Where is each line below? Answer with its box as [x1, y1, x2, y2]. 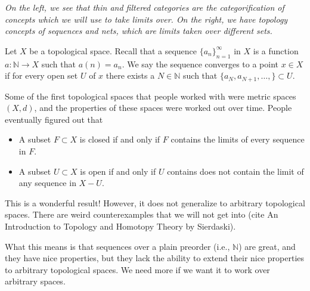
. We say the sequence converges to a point [122, 57, 279, 70]
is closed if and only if [79, 133, 160, 145]
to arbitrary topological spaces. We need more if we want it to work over [5, 263, 270, 275]
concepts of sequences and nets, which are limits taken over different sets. [5, 24, 272, 37]
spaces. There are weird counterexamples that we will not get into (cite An [5, 208, 278, 221]
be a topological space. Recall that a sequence [29, 44, 197, 57]
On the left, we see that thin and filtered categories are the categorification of [5, 1, 284, 13]
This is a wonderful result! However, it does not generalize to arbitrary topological [5, 196, 305, 209]
